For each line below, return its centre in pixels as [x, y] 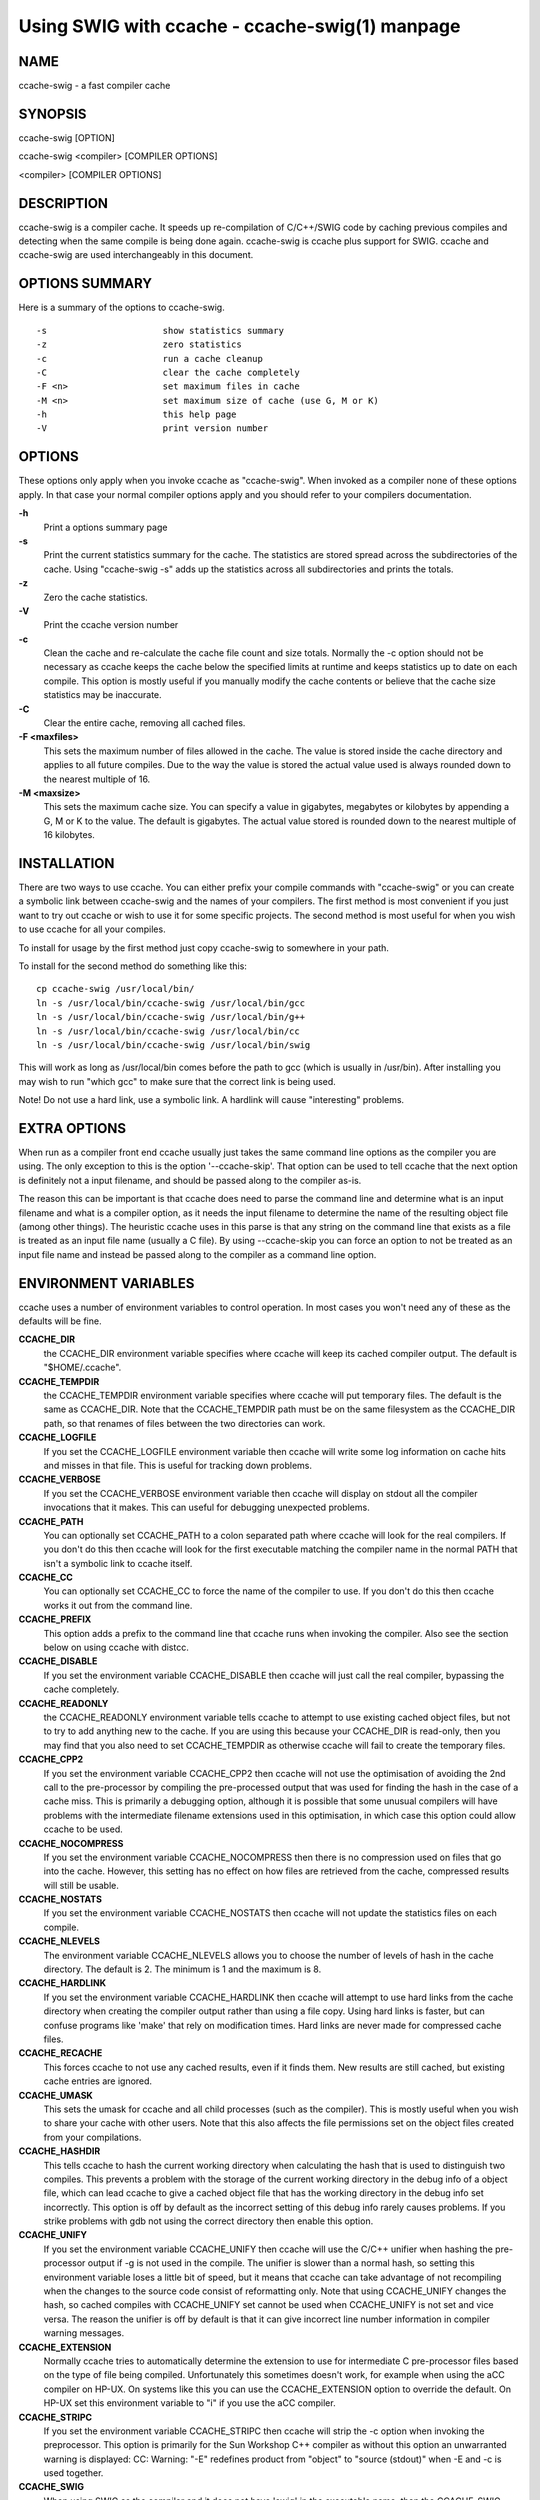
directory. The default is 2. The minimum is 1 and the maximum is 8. [182, 1969]
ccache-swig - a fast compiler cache [94, 86]
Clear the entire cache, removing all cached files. [144, 723]
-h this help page [136, 414]
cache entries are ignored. [98, 2081]
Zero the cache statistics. [96, 597]
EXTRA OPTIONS [72, 1128]
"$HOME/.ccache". [82, 1367]
